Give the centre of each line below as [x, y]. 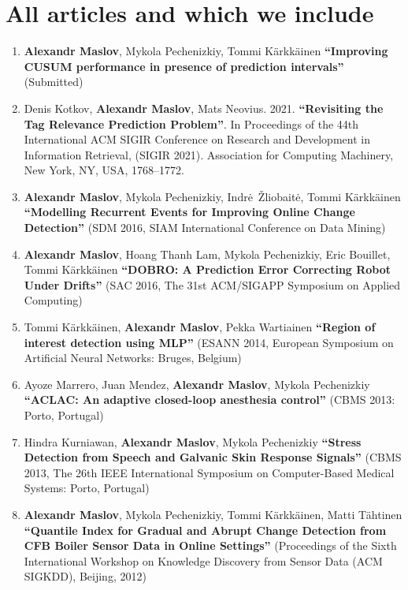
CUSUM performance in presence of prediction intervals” [184, 66]
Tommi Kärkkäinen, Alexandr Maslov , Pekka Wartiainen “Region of [200, 327]
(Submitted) [54, 82]
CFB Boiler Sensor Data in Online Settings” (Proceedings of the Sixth [210, 545]
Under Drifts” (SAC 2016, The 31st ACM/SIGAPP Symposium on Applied [212, 284]
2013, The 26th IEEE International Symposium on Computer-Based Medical [209, 472]
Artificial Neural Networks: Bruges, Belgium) [133, 358]
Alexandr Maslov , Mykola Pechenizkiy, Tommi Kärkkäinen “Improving [206, 51]
